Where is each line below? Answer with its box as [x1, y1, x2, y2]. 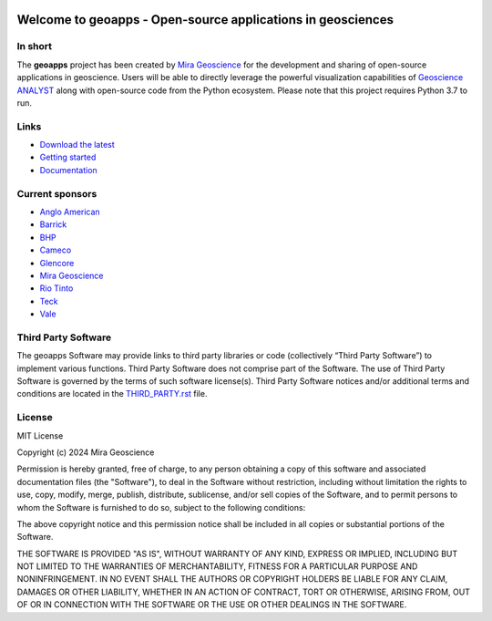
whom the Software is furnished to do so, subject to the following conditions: [16, 502, 306, 512]
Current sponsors [16, 187, 97, 200]
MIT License [16, 430, 64, 441]
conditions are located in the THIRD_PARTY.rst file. [16, 388, 208, 399]
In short [16, 40, 53, 53]
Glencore [39, 257, 75, 268]
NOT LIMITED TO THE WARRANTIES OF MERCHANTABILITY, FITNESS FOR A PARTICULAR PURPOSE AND [16, 561, 418, 572]
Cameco [39, 244, 72, 255]
